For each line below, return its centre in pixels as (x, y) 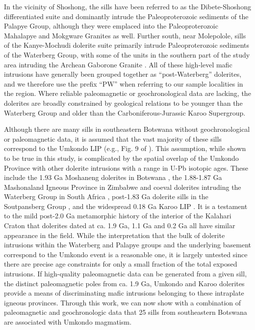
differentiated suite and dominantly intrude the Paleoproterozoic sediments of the (126, 16)
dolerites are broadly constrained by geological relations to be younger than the (123, 103)
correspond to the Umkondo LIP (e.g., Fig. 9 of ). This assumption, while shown (125, 148)
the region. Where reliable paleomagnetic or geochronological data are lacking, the (127, 93)
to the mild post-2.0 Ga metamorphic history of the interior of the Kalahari (118, 216)
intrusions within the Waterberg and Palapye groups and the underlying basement (127, 245)
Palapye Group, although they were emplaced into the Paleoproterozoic (111, 26)
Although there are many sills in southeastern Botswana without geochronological (127, 129)
